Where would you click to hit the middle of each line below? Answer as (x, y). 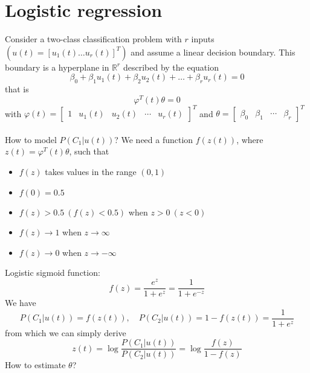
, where (250, 139)
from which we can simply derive (66, 332)
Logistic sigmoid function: (53, 273)
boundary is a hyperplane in (57, 67)
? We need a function (154, 139)
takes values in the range (91, 172)
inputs (203, 39)
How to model (31, 139)
